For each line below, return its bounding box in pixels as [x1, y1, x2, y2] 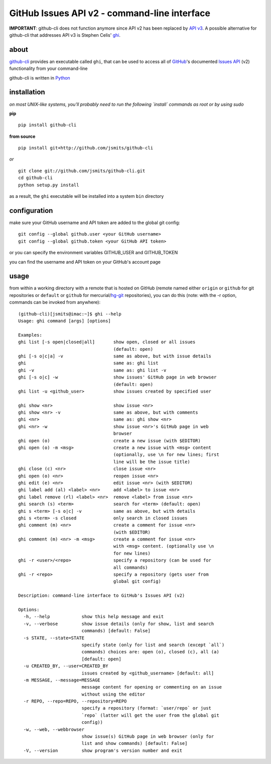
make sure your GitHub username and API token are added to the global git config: [9, 219, 180, 225]
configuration [9, 206, 53, 215]
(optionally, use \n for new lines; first [113, 452, 219, 457]
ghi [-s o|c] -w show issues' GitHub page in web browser [18, 374, 217, 380]
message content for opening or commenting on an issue [81, 684, 222, 690]
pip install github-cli [18, 122, 77, 128]
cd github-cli [18, 175, 53, 181]
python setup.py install [18, 182, 79, 188]
